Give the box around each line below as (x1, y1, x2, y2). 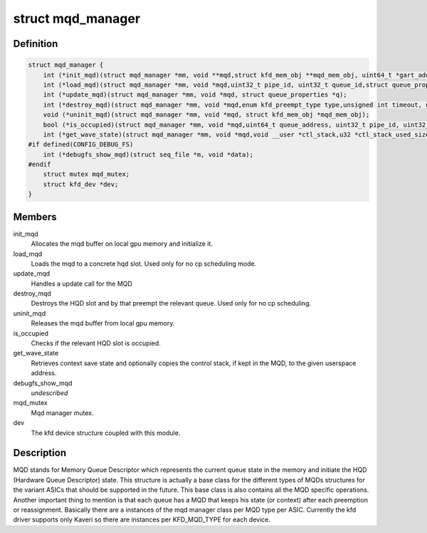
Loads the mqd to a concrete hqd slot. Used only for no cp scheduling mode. (31, 259, 257, 268)
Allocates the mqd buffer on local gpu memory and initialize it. (31, 239, 213, 248)
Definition (13, 38, 58, 50)
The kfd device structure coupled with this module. (31, 429, 181, 437)
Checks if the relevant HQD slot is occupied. (31, 339, 162, 348)
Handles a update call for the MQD (31, 279, 133, 288)
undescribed (31, 388, 68, 397)
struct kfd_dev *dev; (43, 180, 119, 188)
